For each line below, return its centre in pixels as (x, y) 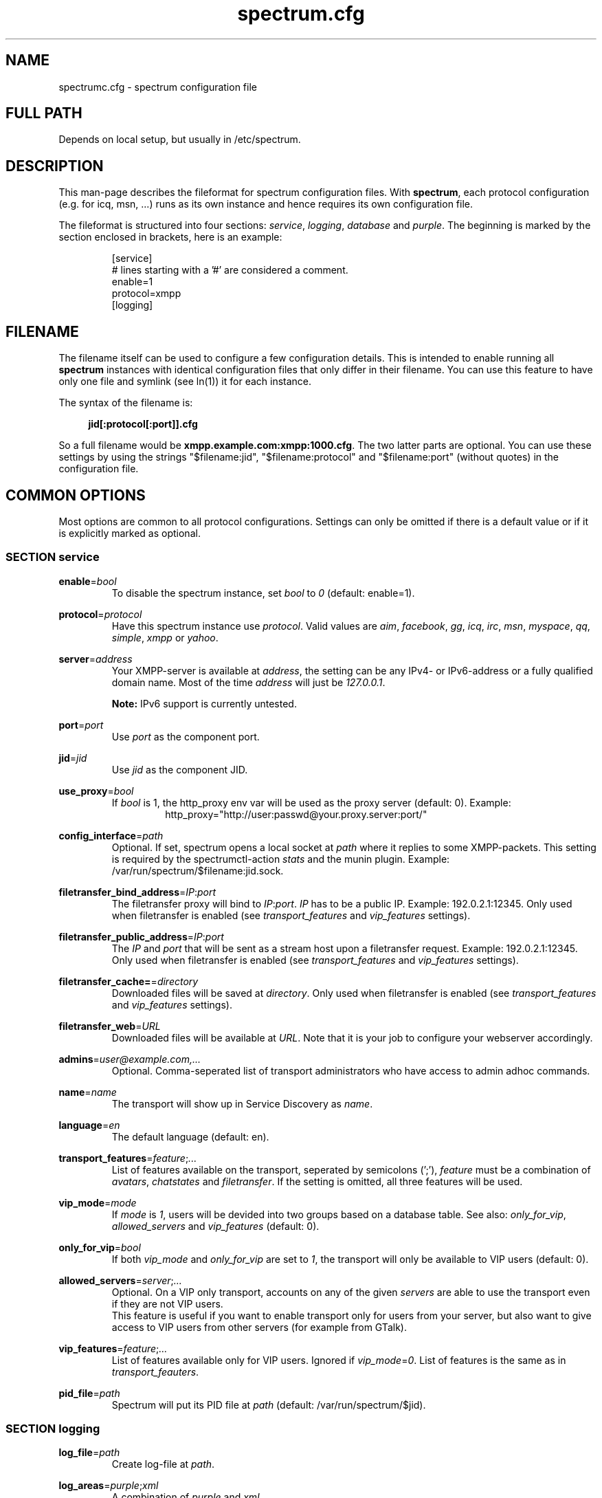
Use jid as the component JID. (180, 769)
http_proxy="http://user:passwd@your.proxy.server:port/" (296, 814)
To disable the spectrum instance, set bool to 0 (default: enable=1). (263, 593)
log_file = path (89, 1453)
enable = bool (88, 581)
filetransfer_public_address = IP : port (141, 936)
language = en (89, 1125)
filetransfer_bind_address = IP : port (137, 892)
